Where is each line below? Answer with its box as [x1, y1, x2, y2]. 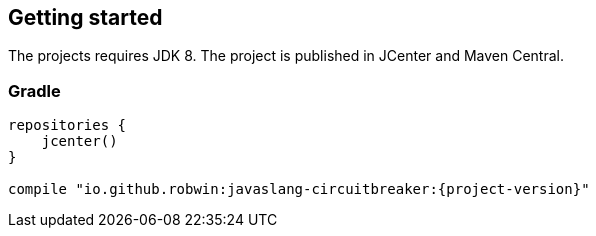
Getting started [8, 5, 163, 30]
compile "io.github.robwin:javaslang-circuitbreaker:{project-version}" [8, 181, 590, 198]
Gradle [8, 80, 61, 101]
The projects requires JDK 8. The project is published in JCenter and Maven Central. [8, 47, 564, 65]
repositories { [8, 117, 127, 134]
